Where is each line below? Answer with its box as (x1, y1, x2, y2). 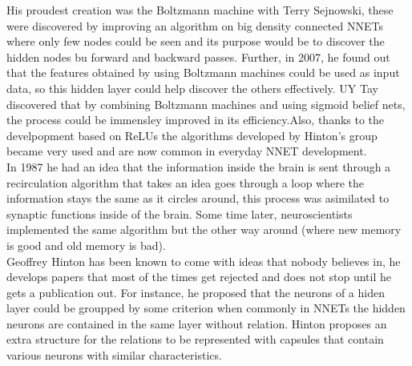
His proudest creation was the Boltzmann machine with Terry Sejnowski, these (6, 2, 394, 18)
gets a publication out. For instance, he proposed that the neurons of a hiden (6, 284, 385, 300)
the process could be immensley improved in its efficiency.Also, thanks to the (6, 111, 385, 128)
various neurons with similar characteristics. (6, 347, 222, 364)
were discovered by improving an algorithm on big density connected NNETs (6, 17, 383, 34)
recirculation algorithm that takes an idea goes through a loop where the (6, 174, 365, 191)
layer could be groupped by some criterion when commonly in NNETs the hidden (6, 300, 406, 316)
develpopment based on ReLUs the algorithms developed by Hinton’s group (6, 127, 378, 143)
